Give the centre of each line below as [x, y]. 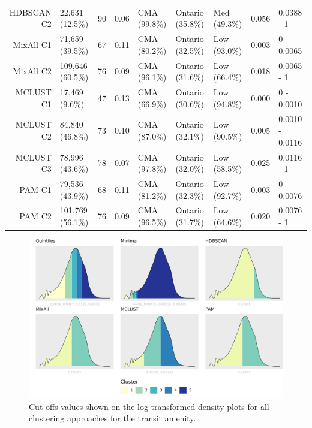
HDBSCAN [30, 12]
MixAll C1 [32, 44]
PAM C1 [35, 189]
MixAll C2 [32, 71]
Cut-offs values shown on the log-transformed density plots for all [149, 406]
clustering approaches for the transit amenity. [112, 418]
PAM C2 [35, 216]
